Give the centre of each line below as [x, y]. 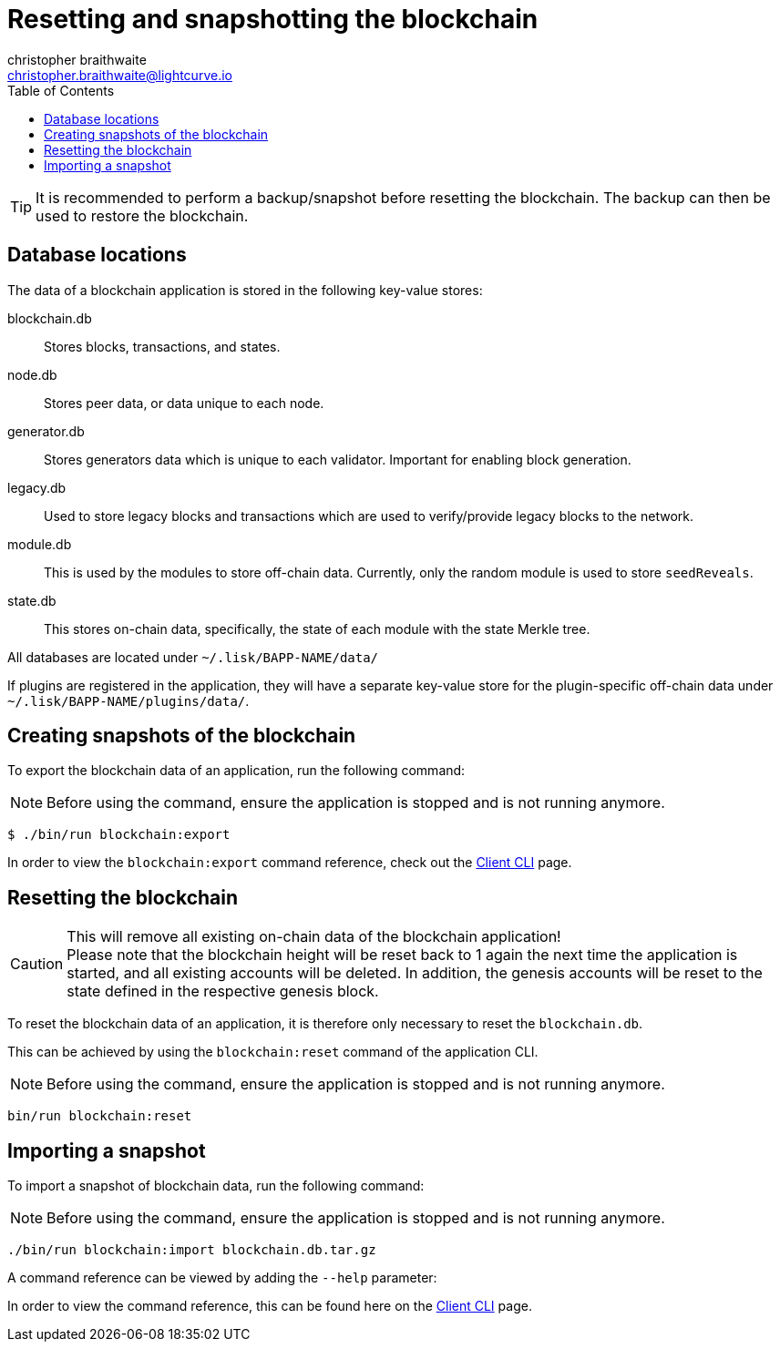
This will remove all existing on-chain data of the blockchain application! [314, 937]
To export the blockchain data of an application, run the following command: [236, 771]
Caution [37, 964]
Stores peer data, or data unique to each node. [184, 403]
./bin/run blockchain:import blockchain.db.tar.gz [192, 1250]
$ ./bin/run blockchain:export [119, 835]
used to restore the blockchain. [142, 215]
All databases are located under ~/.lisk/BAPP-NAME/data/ [193, 657]
